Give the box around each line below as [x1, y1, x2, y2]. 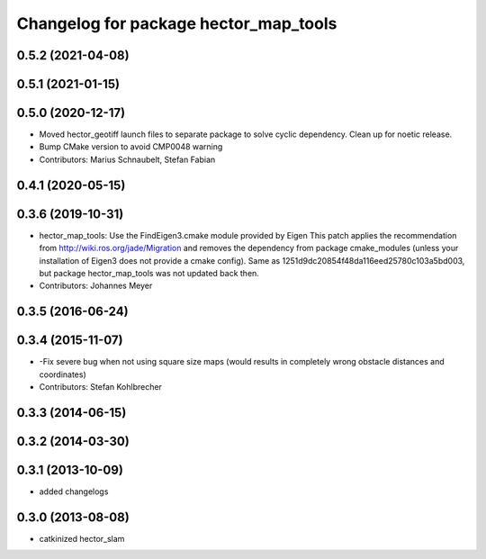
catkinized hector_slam [39, 533, 125, 544]
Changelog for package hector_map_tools [16, 14, 337, 33]
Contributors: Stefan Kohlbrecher [39, 382, 162, 392]
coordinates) [39, 369, 87, 380]
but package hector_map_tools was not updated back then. [39, 267, 260, 278]
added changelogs [39, 486, 109, 497]
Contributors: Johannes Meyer [39, 280, 153, 292]
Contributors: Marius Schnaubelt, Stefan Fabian [39, 154, 216, 165]
